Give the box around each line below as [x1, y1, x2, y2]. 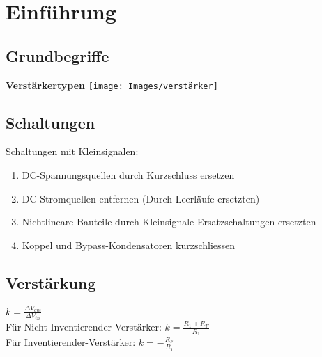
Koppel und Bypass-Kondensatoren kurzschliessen [22, 237, 236, 252]
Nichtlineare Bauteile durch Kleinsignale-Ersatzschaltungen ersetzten [22, 214, 316, 229]
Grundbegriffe [6, 45, 109, 66]
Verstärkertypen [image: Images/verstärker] [6, 77, 218, 92]
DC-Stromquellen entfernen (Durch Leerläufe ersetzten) [22, 191, 260, 205]
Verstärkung [6, 271, 96, 293]
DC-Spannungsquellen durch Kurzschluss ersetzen [22, 168, 235, 182]
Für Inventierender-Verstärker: [6, 335, 136, 349]
